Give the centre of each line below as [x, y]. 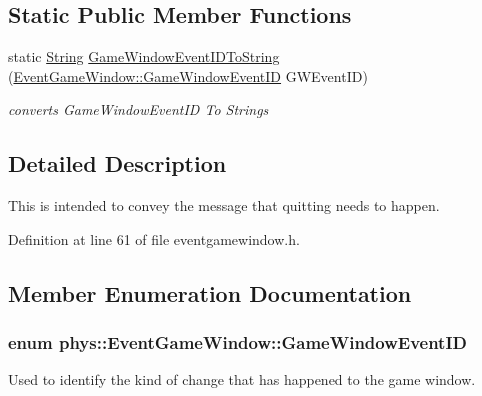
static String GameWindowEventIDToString [144, 56]
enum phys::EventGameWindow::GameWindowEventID [237, 342]
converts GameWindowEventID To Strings [138, 109]
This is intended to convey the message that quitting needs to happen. [224, 205]
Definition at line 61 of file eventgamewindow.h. [154, 238]
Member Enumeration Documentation [210, 292]
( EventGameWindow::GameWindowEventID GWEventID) [188, 75]
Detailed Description [117, 163]
